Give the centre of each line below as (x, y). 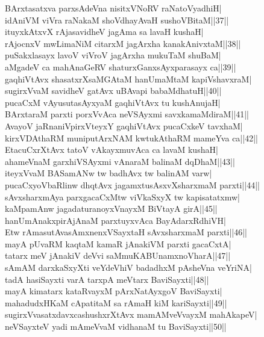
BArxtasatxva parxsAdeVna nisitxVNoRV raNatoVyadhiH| (113, 8)
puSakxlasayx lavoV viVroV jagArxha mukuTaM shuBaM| (113, 55)
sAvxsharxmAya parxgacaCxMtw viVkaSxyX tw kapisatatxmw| (122, 196)
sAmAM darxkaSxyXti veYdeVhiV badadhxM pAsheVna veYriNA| (128, 267)
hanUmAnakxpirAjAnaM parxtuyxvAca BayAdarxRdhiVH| (115, 220)
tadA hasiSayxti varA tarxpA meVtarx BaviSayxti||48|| (107, 279)
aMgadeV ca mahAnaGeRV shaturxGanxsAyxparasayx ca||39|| (121, 66)
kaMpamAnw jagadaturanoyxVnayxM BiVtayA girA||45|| (111, 209)
